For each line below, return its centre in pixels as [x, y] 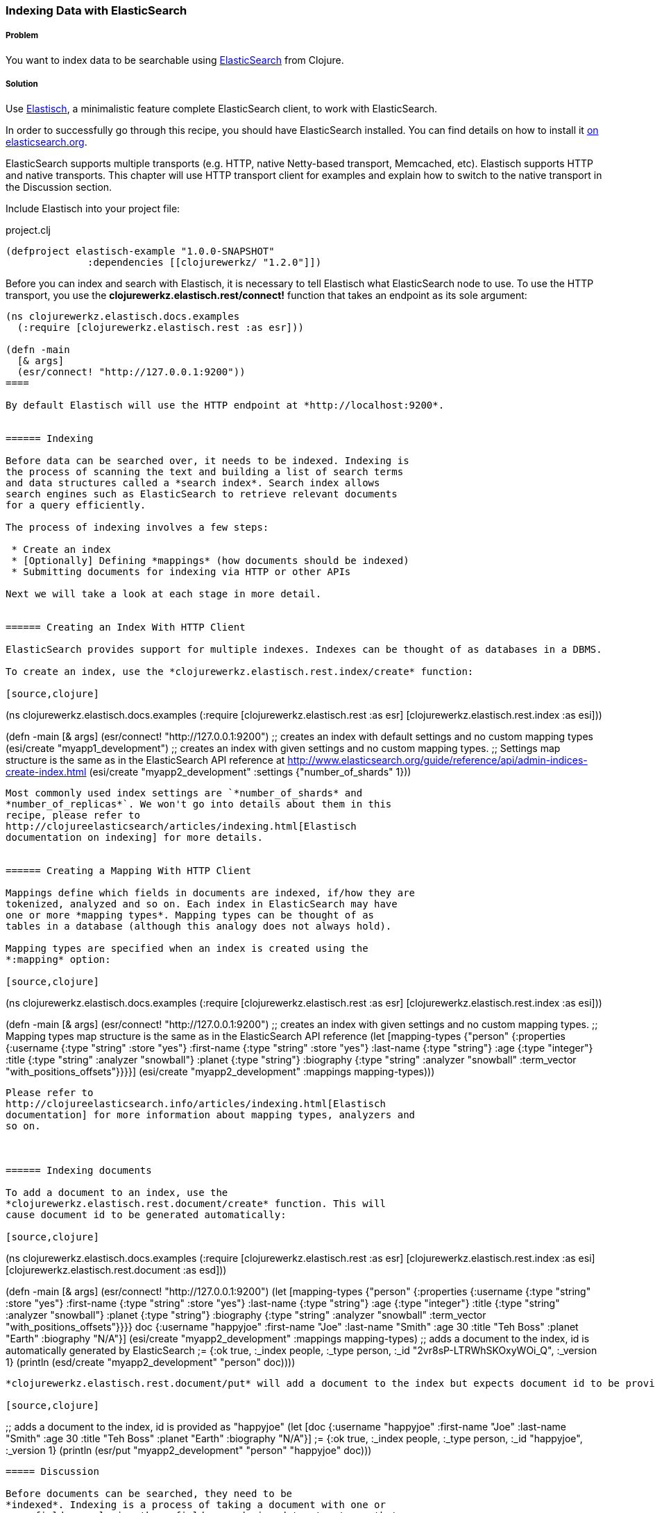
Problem [22, 36]
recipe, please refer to [73, 815]
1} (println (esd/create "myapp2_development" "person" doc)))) [151, 1362]
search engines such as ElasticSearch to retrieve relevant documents [202, 494]
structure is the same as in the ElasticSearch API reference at [145, 760]
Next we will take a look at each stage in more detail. [164, 593]
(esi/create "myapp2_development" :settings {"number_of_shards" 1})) [250, 771]
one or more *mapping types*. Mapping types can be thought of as [190, 915]
